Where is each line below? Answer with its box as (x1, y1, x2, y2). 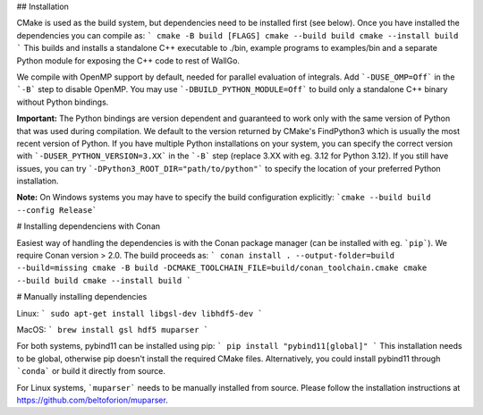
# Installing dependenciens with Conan (16, 221, 161, 232)
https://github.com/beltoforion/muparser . (16, 394, 169, 405)
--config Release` (16, 205, 97, 215)
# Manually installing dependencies (16, 292, 148, 302)
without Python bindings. (16, 97, 109, 107)
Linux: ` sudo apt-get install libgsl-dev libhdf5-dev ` (16, 308, 263, 318)
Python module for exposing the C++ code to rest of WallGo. (16, 55, 241, 66)
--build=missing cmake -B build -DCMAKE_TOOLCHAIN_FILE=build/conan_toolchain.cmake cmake (16, 263, 428, 273)
